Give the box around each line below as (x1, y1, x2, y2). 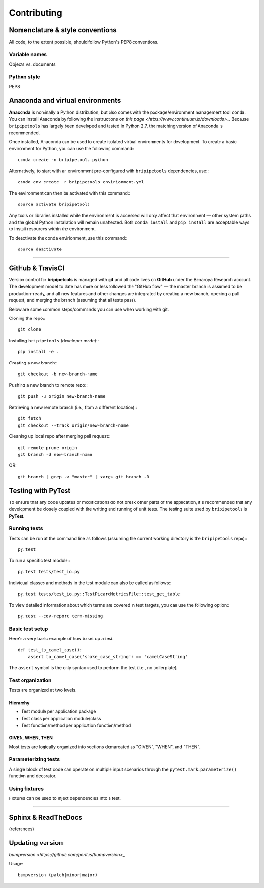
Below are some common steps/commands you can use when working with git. (9, 306, 169, 312)
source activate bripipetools (18, 202, 90, 207)
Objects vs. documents (9, 61, 56, 67)
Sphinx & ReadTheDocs (9, 813, 83, 821)
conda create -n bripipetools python (18, 157, 109, 162)
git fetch (18, 416, 41, 421)
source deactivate (18, 247, 62, 252)
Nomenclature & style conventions (9, 26, 117, 34)
